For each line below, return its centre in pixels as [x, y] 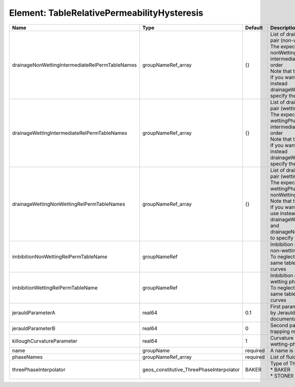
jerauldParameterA [34, 313]
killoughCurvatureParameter [45, 341]
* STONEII [282, 376]
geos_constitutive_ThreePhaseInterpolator [191, 369]
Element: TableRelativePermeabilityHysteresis [106, 13]
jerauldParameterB [34, 328]
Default [254, 28]
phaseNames [27, 357]
